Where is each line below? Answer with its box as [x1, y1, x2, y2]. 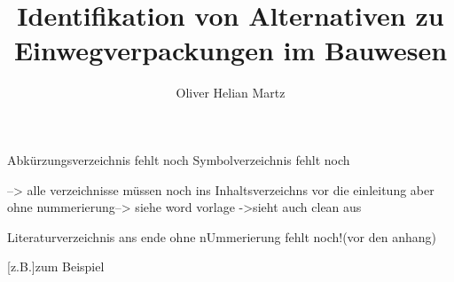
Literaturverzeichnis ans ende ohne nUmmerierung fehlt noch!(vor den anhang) [7, 227, 437, 246]
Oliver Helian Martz [176, 83, 286, 102]
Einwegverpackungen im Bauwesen [13, 32, 448, 68]
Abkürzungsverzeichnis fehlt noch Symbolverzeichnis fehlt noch [7, 150, 350, 168]
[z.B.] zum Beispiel [7, 257, 105, 276]
